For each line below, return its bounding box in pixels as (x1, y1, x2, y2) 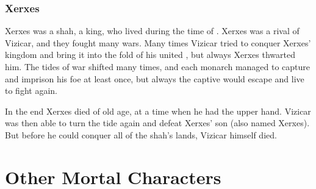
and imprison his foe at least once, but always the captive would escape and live (5, 72, 304, 85)
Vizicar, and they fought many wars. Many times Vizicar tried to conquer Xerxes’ (5, 36, 311, 49)
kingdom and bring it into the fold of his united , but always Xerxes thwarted (5, 48, 295, 61)
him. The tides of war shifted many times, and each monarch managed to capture (5, 60, 311, 73)
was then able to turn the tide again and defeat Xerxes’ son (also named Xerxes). (5, 116, 310, 129)
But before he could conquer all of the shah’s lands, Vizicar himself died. (5, 128, 277, 141)
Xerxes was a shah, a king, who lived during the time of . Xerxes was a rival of (5, 24, 300, 37)
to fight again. (5, 84, 57, 97)
